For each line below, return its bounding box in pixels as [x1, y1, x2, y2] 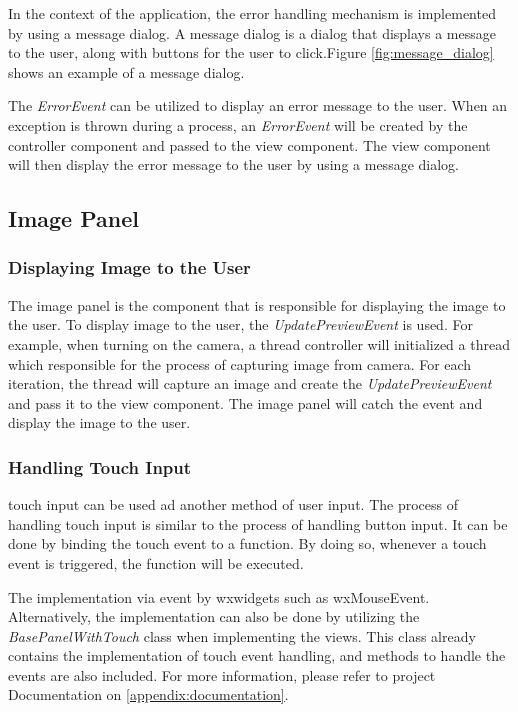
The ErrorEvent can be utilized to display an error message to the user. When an [8, 95, 508, 116]
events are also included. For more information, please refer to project [8, 664, 436, 685]
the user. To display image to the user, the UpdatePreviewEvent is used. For [8, 314, 473, 335]
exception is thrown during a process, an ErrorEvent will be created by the [8, 114, 468, 135]
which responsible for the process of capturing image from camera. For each [8, 353, 472, 374]
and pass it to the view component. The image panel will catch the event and [8, 392, 483, 413]
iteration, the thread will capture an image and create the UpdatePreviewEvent [8, 373, 492, 394]
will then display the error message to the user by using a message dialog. [8, 154, 459, 175]
